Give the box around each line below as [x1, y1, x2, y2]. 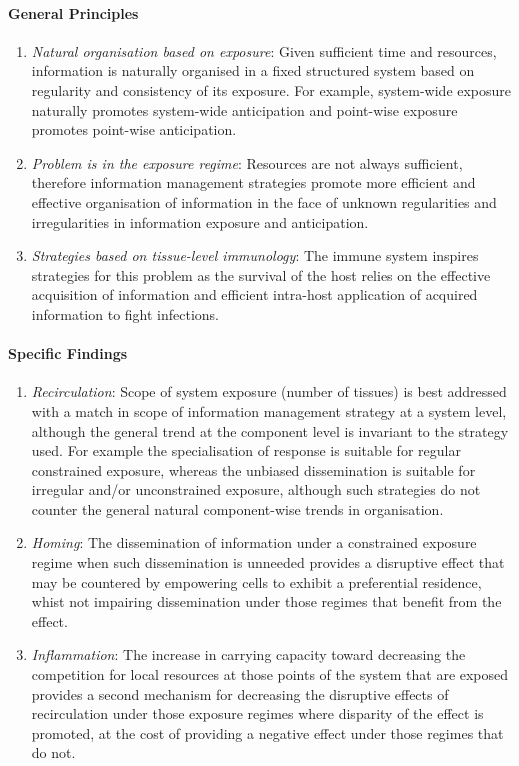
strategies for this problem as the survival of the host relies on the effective [31, 264, 491, 285]
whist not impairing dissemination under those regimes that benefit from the [31, 591, 502, 612]
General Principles [8, 2, 139, 23]
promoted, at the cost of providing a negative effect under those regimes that [31, 722, 504, 743]
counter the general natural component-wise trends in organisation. [31, 498, 444, 519]
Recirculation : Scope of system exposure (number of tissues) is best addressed [31, 381, 507, 402]
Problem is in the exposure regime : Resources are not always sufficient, [31, 152, 463, 173]
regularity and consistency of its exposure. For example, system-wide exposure [31, 79, 512, 100]
